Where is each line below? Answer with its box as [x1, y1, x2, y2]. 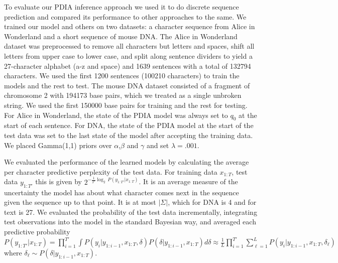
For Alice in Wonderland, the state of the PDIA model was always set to [4, 109, 228, 120]
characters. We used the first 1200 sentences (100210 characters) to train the [4, 70, 240, 81]
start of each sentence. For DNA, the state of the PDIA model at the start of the [4, 120, 254, 130]
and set [146, 140, 169, 150]
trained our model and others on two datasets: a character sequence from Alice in [4, 21, 255, 32]
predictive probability [4, 226, 70, 236]
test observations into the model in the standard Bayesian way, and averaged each [4, 216, 256, 227]
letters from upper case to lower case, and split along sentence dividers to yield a [4, 50, 253, 61]
